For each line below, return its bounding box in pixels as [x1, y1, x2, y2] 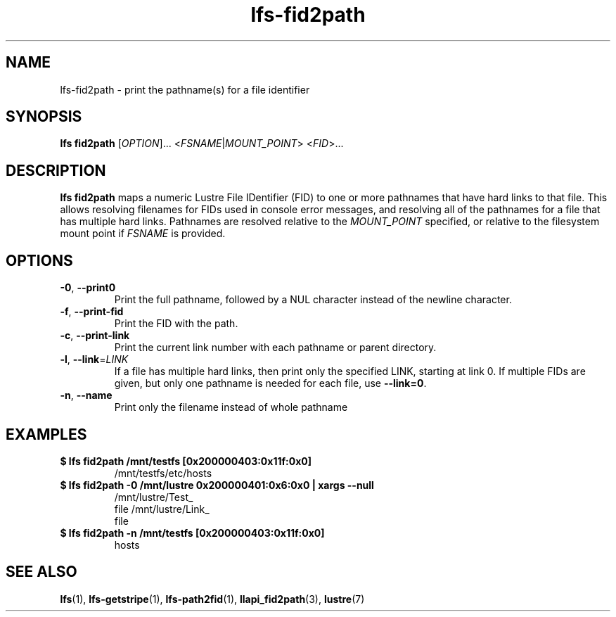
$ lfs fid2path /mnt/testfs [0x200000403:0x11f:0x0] [60, 454, 312, 467]
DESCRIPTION [6, 161, 106, 179]
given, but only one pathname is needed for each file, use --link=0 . [114, 377, 427, 390]
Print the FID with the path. [114, 317, 238, 330]
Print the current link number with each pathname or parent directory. [114, 341, 437, 354]
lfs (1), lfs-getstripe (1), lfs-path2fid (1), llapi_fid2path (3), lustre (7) [60, 592, 365, 605]
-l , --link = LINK [60, 353, 129, 366]
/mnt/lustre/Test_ [114, 490, 193, 503]
